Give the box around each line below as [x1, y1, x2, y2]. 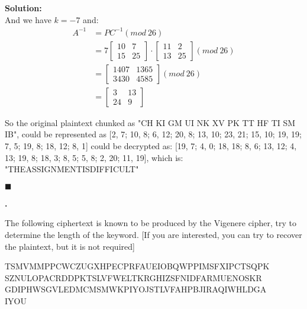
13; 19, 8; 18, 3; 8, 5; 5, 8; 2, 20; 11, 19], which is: [5, 151, 183, 163]
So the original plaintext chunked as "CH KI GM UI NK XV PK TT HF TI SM [5, 116, 296, 128]
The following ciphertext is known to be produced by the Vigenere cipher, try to [5, 217, 297, 229]
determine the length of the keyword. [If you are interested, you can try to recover [5, 228, 302, 240]
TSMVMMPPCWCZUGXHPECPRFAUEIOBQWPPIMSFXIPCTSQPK [5, 260, 270, 272]
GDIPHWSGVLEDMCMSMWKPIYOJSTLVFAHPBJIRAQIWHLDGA [5, 283, 267, 295]
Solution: [5, 2, 42, 14]
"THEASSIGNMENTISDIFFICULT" [5, 163, 139, 175]
